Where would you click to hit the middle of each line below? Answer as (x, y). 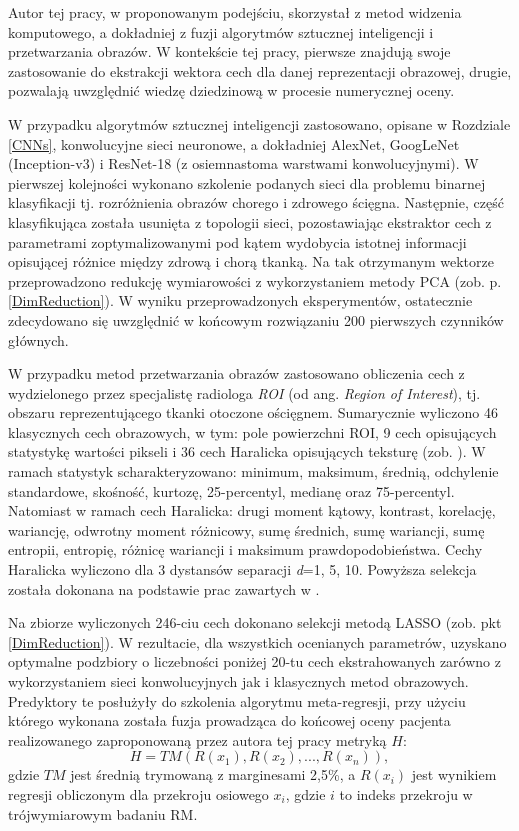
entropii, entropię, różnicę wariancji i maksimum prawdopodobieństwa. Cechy (245, 549)
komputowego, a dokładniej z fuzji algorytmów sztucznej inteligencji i (221, 31)
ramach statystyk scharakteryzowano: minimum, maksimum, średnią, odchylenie (253, 471)
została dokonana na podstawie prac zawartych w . (164, 588)
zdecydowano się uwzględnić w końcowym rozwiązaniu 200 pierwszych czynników (256, 319)
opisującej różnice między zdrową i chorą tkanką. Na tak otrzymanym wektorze (251, 261)
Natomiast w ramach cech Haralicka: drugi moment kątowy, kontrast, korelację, (252, 510)
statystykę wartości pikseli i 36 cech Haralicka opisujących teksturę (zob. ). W (247, 451)
